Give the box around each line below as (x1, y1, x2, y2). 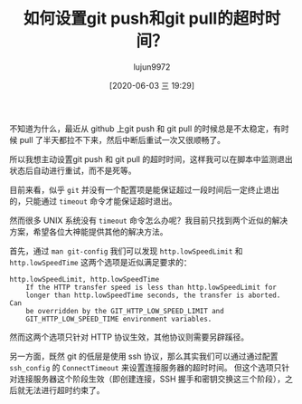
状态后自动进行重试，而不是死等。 (9, 165, 137, 176)
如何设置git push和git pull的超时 (23, 8, 265, 29)
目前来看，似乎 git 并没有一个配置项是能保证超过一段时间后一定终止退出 (9, 184, 280, 195)
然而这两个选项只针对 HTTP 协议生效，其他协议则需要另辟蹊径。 (9, 332, 250, 342)
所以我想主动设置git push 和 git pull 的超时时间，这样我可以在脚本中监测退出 (9, 153, 293, 164)
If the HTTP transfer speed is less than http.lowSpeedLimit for (25, 283, 278, 292)
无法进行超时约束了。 (24, 384, 105, 395)
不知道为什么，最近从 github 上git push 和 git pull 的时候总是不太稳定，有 (9, 123, 282, 134)
